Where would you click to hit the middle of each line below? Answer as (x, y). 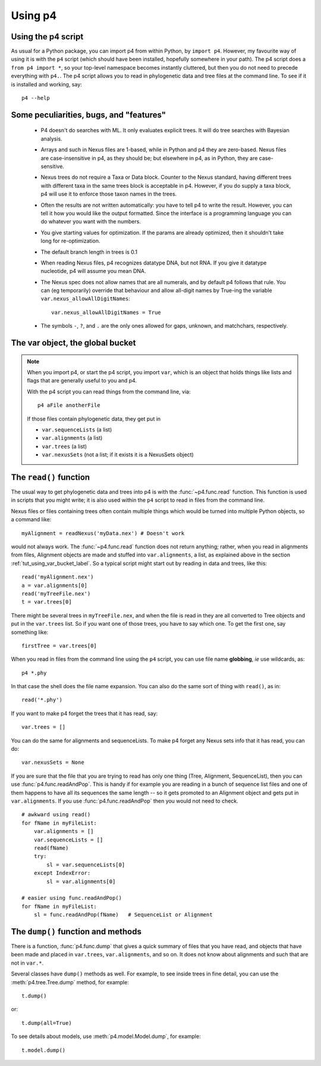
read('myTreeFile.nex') (56, 593)
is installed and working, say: (47, 84)
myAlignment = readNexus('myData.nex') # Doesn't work (103, 533)
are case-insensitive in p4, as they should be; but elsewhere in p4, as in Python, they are (149, 158)
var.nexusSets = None (53, 762)
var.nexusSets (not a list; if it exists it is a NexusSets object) (118, 455)
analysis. (51, 139)
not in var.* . (27, 963)
